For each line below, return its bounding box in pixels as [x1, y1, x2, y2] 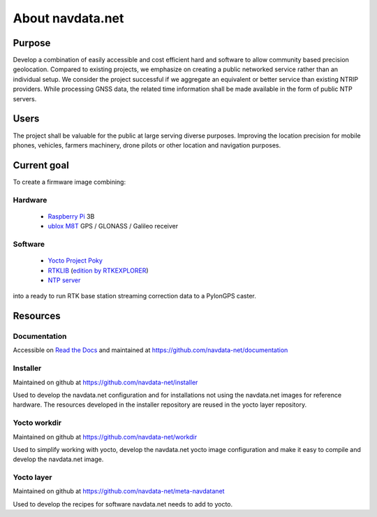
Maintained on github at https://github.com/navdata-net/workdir [13, 432, 198, 441]
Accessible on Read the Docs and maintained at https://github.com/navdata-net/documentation [13, 346, 288, 354]
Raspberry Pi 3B [47, 212, 95, 220]
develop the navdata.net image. [13, 455, 104, 464]
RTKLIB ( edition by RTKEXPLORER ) [47, 266, 149, 275]
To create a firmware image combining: [13, 177, 126, 186]
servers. [13, 94, 37, 103]
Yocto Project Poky [47, 256, 103, 265]
